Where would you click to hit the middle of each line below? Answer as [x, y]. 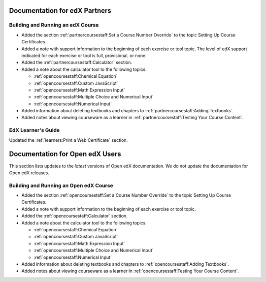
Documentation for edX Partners [60, 11]
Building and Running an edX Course [54, 25]
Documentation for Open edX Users [65, 154]
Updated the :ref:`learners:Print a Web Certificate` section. [68, 140]
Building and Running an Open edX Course [61, 186]
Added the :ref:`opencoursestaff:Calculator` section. [74, 216]
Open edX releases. [29, 173]
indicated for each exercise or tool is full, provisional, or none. [84, 55]
